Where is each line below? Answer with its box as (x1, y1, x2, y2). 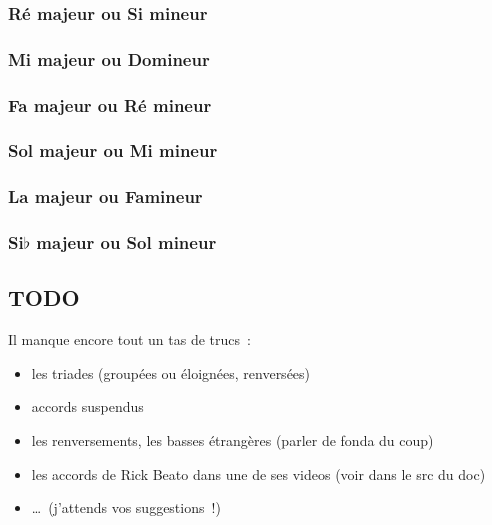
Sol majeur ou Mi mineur (8, 138, 218, 163)
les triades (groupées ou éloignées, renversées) (31, 362, 311, 383)
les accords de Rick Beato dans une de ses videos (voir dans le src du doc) (31, 463, 486, 484)
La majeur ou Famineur (8, 184, 203, 209)
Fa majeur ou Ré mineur (8, 92, 212, 117)
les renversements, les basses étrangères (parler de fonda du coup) (31, 430, 434, 451)
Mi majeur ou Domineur (8, 46, 210, 71)
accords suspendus (31, 396, 144, 417)
